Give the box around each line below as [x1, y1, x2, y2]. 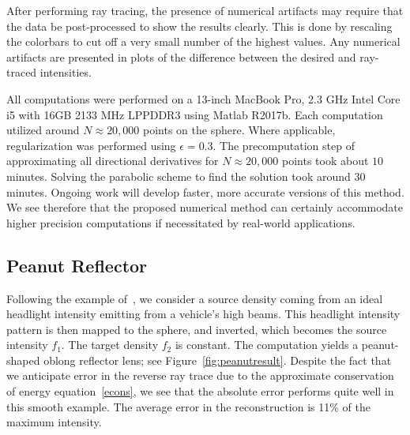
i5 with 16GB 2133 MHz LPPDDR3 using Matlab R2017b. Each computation [6, 106, 383, 122]
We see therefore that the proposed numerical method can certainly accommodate [6, 199, 403, 216]
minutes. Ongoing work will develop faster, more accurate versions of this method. [6, 183, 404, 200]
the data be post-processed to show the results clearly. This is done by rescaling [6, 17, 393, 34]
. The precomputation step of [213, 137, 355, 153]
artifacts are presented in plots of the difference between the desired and [6, 48, 356, 65]
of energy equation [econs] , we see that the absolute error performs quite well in [6, 383, 394, 399]
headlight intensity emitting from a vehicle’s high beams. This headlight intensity [6, 306, 401, 322]
